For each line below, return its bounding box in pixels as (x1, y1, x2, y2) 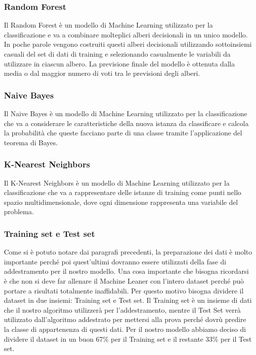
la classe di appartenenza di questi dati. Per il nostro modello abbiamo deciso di (4, 323, 246, 334)
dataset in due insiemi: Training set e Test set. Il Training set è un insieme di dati (4, 295, 252, 305)
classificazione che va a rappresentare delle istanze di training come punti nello (4, 187, 242, 197)
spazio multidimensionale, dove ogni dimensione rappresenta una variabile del (4, 196, 238, 207)
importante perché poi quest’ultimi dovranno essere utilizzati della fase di (4, 256, 226, 266)
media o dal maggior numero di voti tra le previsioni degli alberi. (4, 68, 200, 78)
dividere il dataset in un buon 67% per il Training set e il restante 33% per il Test (4, 333, 252, 344)
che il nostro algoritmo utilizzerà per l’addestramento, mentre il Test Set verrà (4, 304, 241, 315)
